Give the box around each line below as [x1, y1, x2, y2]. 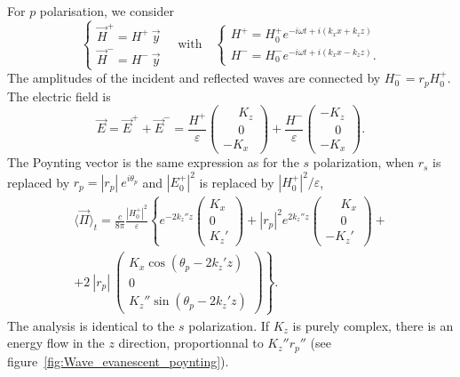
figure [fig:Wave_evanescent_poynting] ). [7, 351, 229, 370]
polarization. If [188, 316, 270, 334]
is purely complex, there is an [292, 316, 454, 334]
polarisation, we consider [39, 2, 174, 20]
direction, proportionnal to [118, 333, 264, 352]
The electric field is [7, 86, 111, 105]
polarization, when [313, 153, 415, 172]
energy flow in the [7, 333, 105, 352]
